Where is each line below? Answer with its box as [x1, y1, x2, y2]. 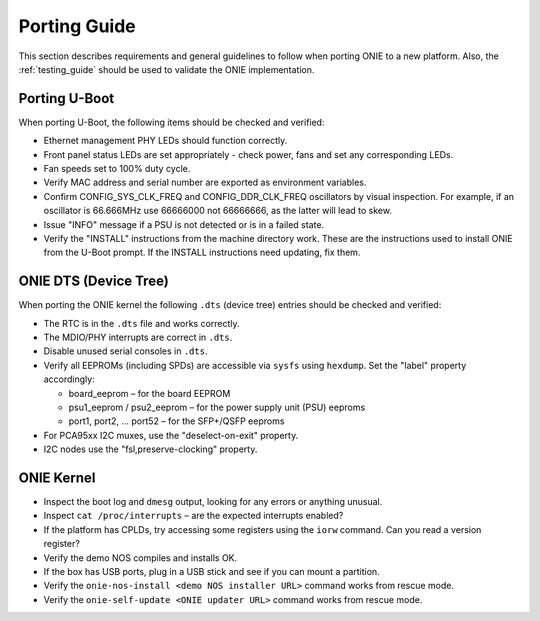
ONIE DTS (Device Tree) [18, 273, 169, 290]
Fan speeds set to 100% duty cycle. [43, 163, 191, 175]
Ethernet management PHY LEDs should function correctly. [43, 135, 288, 147]
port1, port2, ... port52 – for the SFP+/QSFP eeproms [68, 415, 285, 427]
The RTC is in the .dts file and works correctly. [43, 317, 240, 329]
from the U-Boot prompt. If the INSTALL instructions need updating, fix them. [43, 246, 361, 259]
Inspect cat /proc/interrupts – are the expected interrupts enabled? [43, 510, 344, 522]
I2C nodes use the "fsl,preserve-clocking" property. [43, 443, 258, 455]
